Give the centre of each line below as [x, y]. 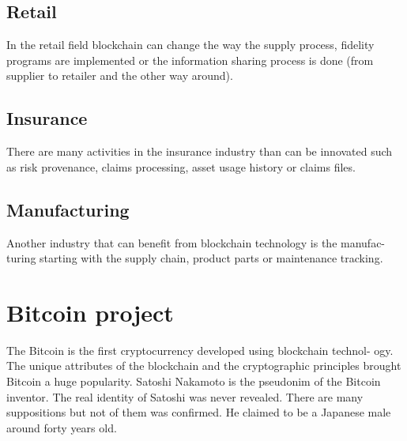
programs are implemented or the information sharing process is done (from [190, 60]
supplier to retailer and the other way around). [120, 75]
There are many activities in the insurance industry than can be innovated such [200, 151]
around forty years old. [62, 427]
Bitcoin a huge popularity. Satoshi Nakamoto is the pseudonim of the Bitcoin [194, 381]
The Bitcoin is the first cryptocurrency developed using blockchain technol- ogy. [200, 350]
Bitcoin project [90, 312]
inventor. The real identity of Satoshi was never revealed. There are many [185, 396]
